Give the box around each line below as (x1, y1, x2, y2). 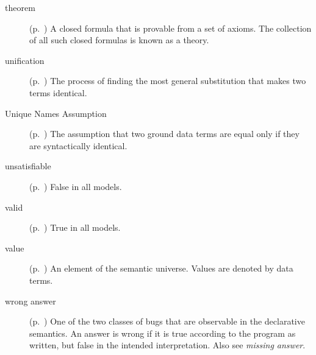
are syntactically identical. (29, 139, 127, 152)
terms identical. (29, 86, 87, 99)
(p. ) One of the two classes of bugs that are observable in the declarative (29, 315, 305, 328)
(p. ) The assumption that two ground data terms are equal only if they (29, 127, 300, 140)
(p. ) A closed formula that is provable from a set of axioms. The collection (29, 21, 312, 34)
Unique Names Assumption (5, 107, 107, 119)
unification (5, 54, 45, 66)
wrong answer (5, 294, 56, 307)
